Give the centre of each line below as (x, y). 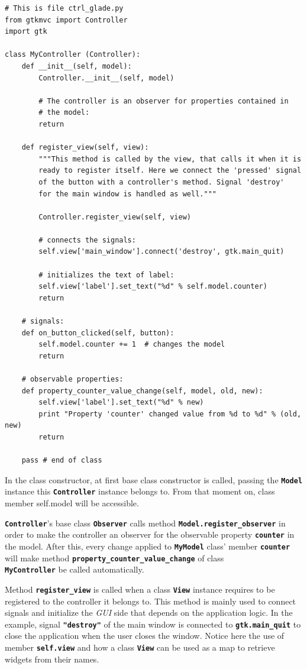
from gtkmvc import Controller (66, 20)
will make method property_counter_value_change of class (114, 557)
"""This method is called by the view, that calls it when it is (170, 159)
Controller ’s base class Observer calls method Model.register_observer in (145, 523)
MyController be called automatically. (75, 569)
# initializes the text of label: (106, 275)
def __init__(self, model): (77, 66)
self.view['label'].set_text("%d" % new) (121, 403)
